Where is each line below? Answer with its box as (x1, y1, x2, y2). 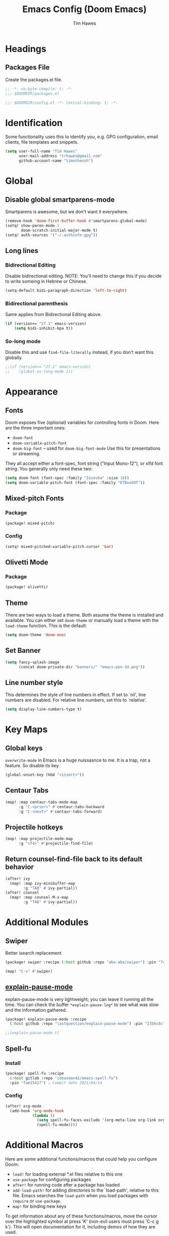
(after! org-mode (5, 1103, 42, 1108)
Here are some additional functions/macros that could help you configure (5, 1156, 157, 1162)
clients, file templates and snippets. (5, 139, 79, 145)
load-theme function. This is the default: (5, 623, 87, 629)
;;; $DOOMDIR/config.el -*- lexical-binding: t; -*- (5, 100, 118, 105)
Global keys (5, 744, 43, 752)
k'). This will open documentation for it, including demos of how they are (5, 1224, 155, 1230)
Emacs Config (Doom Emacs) (22, 4, 147, 15)
